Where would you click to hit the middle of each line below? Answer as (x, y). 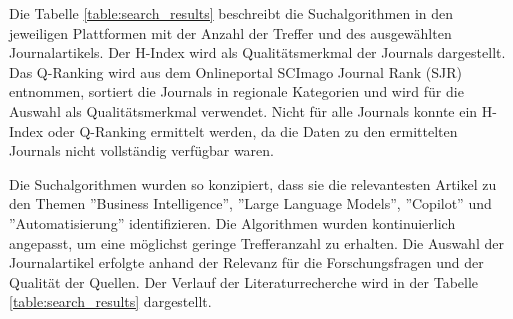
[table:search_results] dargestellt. (110, 301)
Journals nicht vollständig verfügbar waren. (141, 150)
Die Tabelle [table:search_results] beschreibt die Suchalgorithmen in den (231, 13)
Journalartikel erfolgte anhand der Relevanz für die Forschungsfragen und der (246, 262)
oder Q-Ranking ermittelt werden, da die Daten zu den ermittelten (252, 130)
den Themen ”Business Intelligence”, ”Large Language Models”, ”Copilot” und (250, 203)
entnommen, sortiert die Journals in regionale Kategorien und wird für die (236, 91)
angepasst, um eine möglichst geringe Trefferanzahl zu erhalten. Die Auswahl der (256, 242)
